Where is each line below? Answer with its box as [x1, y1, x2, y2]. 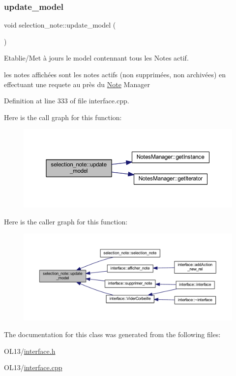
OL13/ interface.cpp [4, 362, 62, 373]
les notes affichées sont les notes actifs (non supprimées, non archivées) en [4, 69, 226, 79]
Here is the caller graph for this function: [4, 216, 128, 226]
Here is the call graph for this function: [4, 112, 122, 122]
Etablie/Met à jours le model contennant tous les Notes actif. [4, 53, 189, 63]
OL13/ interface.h [4, 345, 56, 356]
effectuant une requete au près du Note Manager [4, 79, 150, 89]
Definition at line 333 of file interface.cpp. [4, 95, 129, 106]
